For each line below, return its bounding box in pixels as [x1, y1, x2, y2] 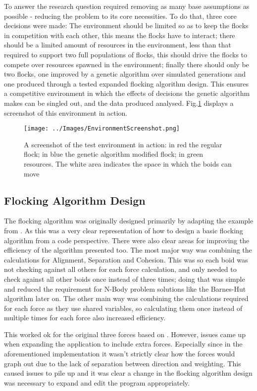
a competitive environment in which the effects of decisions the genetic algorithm [4, 88, 250, 98]
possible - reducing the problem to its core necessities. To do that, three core [4, 10, 237, 21]
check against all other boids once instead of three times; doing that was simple [4, 273, 245, 284]
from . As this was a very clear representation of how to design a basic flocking [4, 225, 243, 235]
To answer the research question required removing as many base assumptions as [4, 1, 250, 11]
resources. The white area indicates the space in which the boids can [24, 158, 232, 169]
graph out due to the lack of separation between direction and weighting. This [4, 358, 241, 368]
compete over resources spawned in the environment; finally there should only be [4, 59, 249, 69]
